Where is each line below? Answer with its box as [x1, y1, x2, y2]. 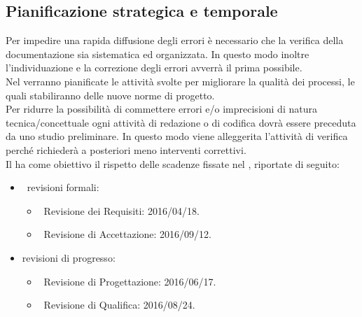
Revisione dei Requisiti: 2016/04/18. [43, 203, 200, 218]
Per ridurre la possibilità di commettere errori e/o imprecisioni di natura [6, 101, 317, 116]
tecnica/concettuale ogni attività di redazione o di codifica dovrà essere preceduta [6, 115, 356, 129]
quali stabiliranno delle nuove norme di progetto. [6, 87, 215, 102]
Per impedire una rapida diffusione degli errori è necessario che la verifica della [6, 33, 344, 48]
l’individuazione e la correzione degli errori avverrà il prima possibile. [6, 60, 302, 75]
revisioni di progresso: [22, 250, 116, 265]
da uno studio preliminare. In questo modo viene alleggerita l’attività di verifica [6, 129, 348, 143]
